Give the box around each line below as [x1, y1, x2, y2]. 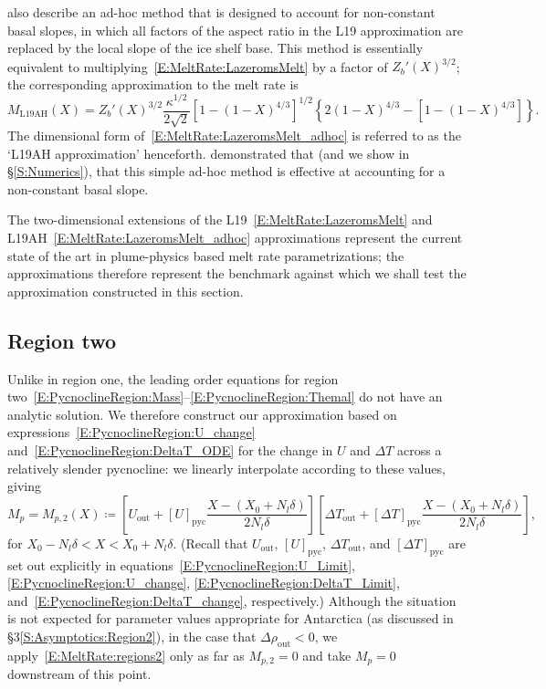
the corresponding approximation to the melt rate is [7, 74, 299, 93]
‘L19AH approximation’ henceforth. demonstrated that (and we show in [7, 143, 410, 162]
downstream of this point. [7, 664, 152, 684]
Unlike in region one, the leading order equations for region [7, 369, 339, 388]
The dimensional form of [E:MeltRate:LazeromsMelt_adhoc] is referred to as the [7, 126, 461, 144]
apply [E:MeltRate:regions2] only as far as [7, 645, 245, 664]
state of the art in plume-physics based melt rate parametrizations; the [7, 245, 404, 265]
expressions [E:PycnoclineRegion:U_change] [7, 423, 256, 442]
